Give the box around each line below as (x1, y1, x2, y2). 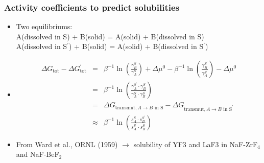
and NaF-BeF (16, 149, 59, 159)
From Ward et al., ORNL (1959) (16, 138, 118, 149)
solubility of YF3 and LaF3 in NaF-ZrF (133, 138, 258, 149)
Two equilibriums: (16, 21, 73, 32)
